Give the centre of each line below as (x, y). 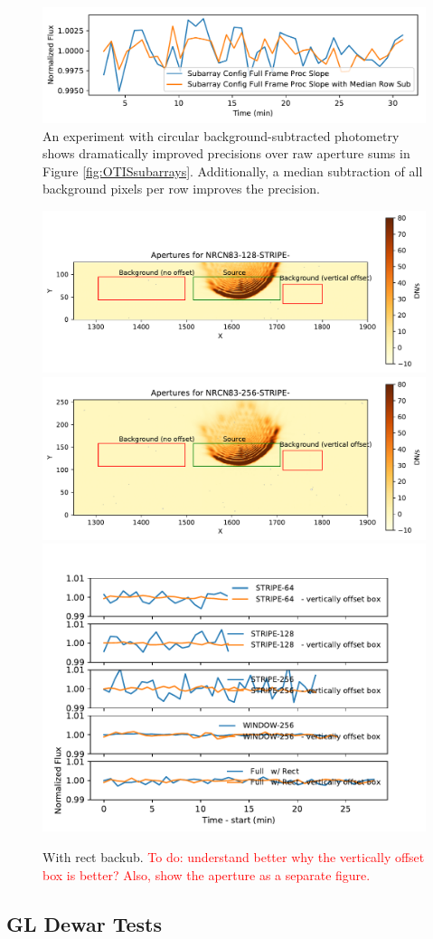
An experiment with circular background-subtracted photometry (221, 135)
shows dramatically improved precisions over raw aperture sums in (226, 153)
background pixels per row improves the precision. (181, 189)
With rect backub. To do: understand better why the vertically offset (234, 857)
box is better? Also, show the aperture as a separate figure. (207, 874)
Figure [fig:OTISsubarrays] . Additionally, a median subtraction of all (233, 171)
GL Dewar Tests (84, 923)
